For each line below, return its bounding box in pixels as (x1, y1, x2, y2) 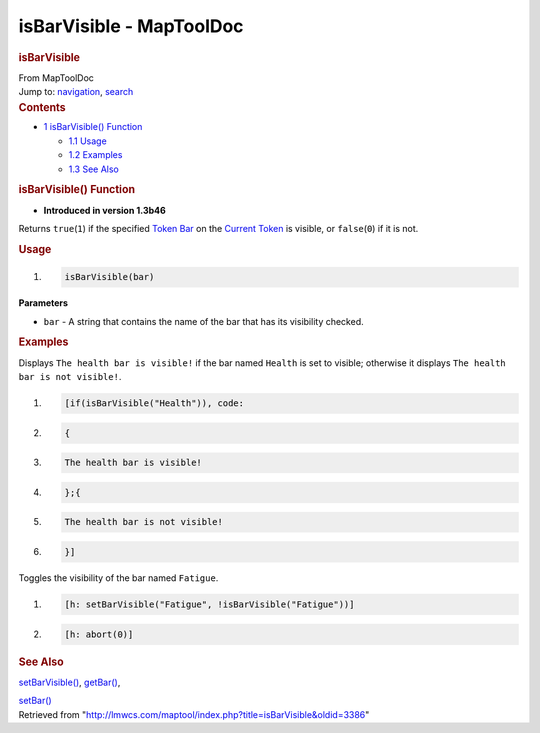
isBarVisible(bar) (64, 271, 155, 283)
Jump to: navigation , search (18, 86, 134, 98)
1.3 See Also (68, 163, 120, 175)
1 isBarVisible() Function (43, 121, 143, 133)
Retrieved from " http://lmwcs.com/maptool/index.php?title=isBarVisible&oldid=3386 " (18, 708, 370, 720)
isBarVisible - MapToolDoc (18, 15, 244, 37)
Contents (18, 100, 66, 114)
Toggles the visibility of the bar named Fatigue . (18, 572, 219, 584)
